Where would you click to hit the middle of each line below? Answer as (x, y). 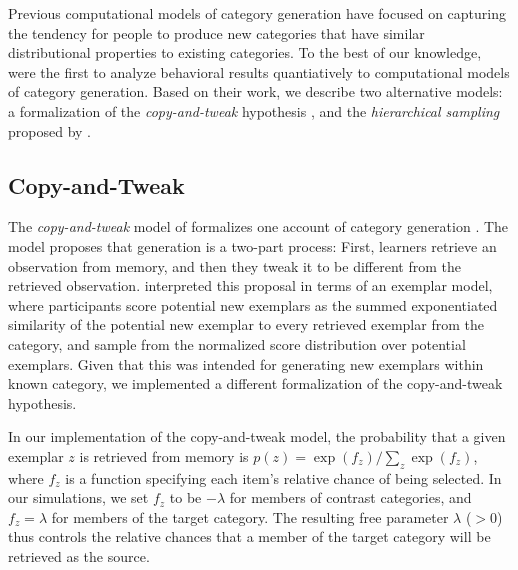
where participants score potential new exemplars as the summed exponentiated (253, 304)
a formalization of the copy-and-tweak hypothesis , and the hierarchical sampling (254, 110)
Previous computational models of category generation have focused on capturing (257, 13)
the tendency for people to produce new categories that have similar (216, 32)
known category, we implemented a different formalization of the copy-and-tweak (255, 383)
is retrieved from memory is (164, 455)
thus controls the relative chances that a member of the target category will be (249, 536)
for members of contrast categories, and (350, 497)
